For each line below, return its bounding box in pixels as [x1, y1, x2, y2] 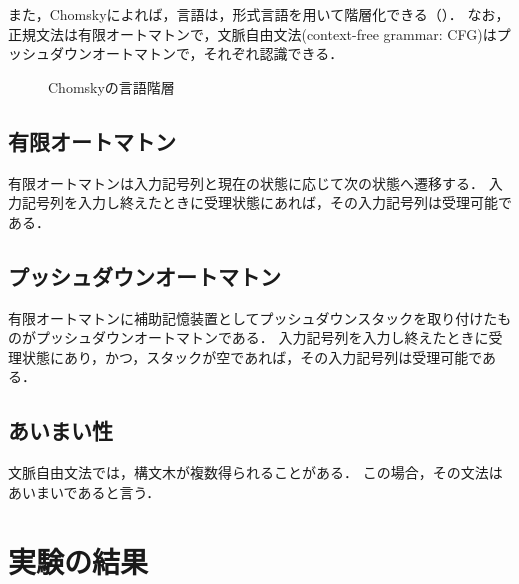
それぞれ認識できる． [203, 43, 344, 64]
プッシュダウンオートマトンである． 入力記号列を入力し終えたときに [35, 327, 489, 348]
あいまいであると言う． [8, 481, 161, 502]
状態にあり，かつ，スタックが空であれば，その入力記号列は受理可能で [21, 346, 483, 367]
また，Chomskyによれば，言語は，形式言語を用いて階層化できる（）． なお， [8, 4, 510, 24]
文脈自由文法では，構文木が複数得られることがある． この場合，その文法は [8, 462, 503, 483]
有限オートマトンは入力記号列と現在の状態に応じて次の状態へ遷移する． [8, 172, 484, 193]
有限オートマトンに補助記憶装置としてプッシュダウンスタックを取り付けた [8, 307, 498, 328]
